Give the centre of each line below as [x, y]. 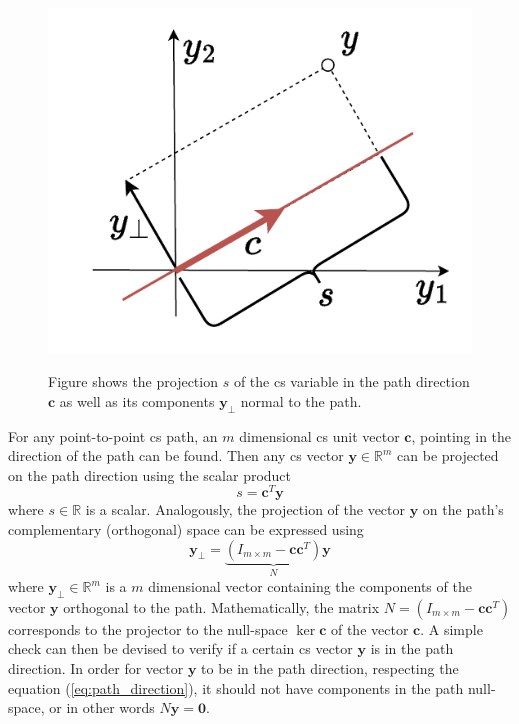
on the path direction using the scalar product [150, 474]
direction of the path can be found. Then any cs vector [176, 455]
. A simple [451, 628]
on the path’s [463, 509]
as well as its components [137, 400]
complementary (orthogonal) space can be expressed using [186, 529]
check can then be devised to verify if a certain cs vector [180, 648]
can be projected [448, 455]
